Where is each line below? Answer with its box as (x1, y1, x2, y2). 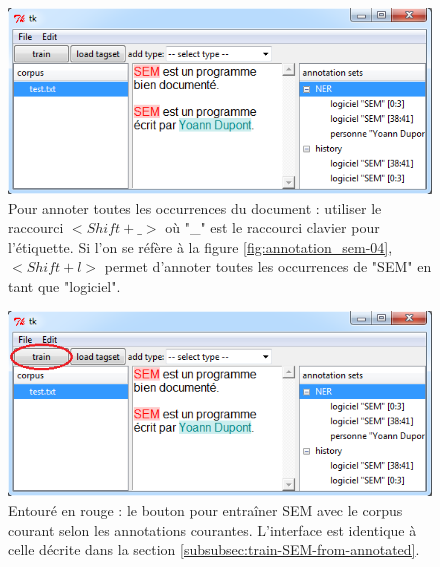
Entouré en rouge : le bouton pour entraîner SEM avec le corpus (8, 500, 403, 521)
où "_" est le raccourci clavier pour (165, 217, 380, 238)
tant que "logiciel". (8, 275, 121, 296)
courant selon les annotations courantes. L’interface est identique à (8, 519, 417, 540)
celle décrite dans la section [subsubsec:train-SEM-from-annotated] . (8, 539, 420, 560)
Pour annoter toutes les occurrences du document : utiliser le (8, 197, 382, 218)
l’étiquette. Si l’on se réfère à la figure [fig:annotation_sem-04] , (8, 236, 393, 257)
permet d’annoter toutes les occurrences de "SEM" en (104, 256, 432, 277)
